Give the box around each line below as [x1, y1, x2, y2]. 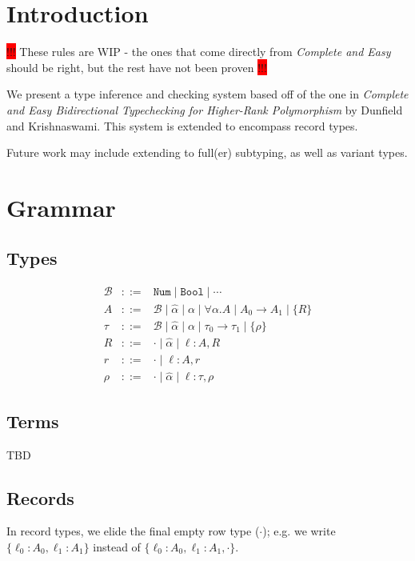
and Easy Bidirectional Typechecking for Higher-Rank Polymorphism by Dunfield [6, 101, 403, 118]
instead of [93, 538, 141, 555]
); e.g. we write [262, 523, 336, 539]
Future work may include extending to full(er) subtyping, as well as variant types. [6, 144, 408, 161]
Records [6, 485, 74, 510]
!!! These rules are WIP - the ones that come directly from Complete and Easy [6, 43, 391, 60]
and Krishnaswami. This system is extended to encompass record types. [6, 117, 358, 134]
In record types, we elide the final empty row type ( [6, 523, 260, 539]
